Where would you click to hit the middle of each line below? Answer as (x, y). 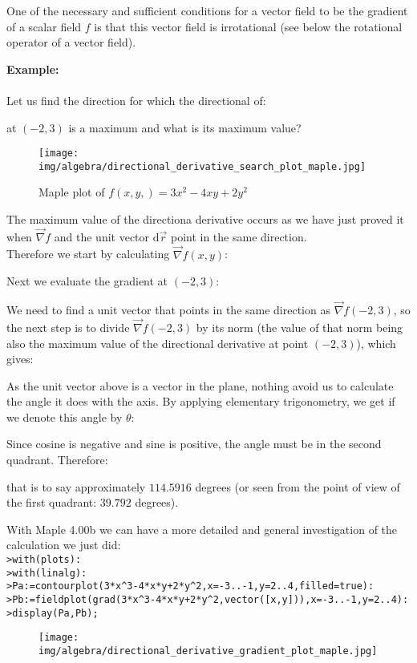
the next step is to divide (68, 327)
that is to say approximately (76, 486)
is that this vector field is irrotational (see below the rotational (248, 26)
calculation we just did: (64, 545)
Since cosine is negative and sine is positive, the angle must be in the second (194, 444)
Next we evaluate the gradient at (87, 281)
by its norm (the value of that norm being (300, 327)
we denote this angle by (65, 416)
